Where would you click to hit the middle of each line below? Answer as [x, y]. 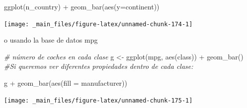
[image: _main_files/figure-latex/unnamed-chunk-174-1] [98, 24]
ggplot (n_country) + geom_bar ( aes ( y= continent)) [82, 6]
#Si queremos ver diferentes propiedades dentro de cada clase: [99, 66]
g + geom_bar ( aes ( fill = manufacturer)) [66, 83]
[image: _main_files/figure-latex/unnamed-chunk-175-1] [98, 100]
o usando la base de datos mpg [51, 40]
